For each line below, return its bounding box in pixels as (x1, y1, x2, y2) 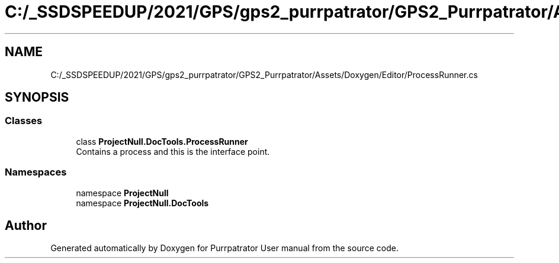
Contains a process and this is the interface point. (76, 146, 270, 157)
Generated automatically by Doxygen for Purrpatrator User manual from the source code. (50, 243, 399, 254)
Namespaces (5, 166, 67, 178)
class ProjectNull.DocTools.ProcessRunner (76, 136, 248, 147)
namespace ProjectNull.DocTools (76, 197, 209, 208)
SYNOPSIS (5, 90, 69, 105)
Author (5, 217, 47, 233)
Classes (5, 115, 43, 127)
